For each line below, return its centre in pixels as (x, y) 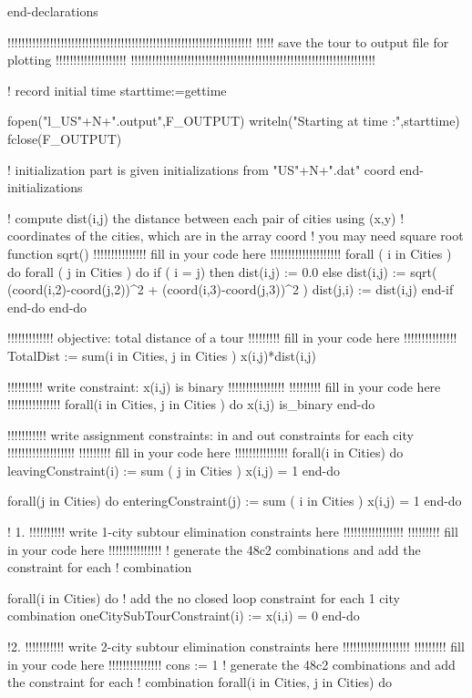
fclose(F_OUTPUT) (65, 138)
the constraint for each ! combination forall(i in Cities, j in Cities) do (200, 682)
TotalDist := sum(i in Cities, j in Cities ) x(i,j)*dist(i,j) (162, 355)
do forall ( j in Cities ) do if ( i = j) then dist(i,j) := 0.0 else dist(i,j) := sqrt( (222, 271)
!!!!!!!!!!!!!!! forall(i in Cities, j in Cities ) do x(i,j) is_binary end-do (191, 404)
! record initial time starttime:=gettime (117, 90)
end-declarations (53, 11)
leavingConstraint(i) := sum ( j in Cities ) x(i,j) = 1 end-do (174, 470)
